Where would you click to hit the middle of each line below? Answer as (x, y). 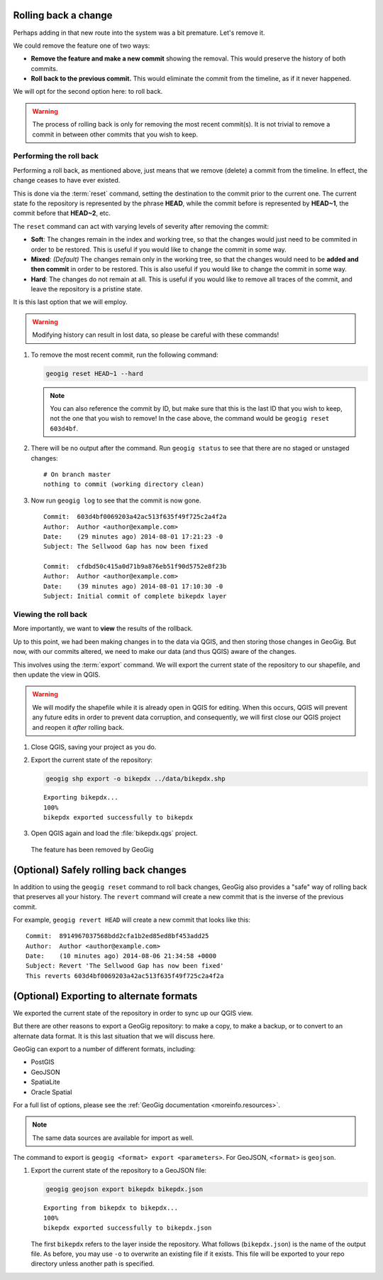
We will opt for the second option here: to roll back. (88, 92)
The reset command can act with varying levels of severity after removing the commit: (141, 226)
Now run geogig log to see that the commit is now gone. (116, 500)
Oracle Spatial (51, 1092)
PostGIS (43, 1062)
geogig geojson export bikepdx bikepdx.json (124, 1189)
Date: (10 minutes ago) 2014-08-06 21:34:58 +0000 (121, 956)
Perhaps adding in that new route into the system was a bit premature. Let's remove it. (139, 33)
